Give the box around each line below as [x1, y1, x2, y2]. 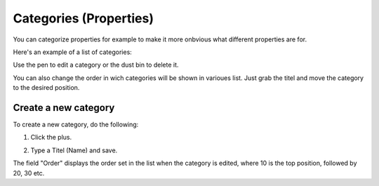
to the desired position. [13, 84, 80, 92]
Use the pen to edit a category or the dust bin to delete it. [13, 60, 179, 69]
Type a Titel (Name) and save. [30, 146, 118, 154]
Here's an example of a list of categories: [13, 48, 133, 56]
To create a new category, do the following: [13, 120, 139, 129]
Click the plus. [30, 133, 72, 142]
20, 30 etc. [13, 168, 45, 177]
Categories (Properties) [13, 11, 154, 26]
